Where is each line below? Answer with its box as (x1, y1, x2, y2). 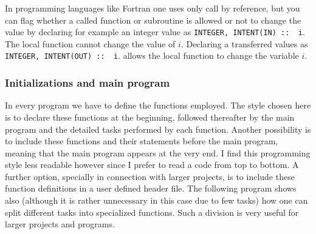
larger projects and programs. (5, 218, 115, 230)
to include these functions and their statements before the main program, (5, 135, 278, 147)
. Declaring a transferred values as (180, 37, 308, 50)
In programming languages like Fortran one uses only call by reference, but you (5, 2, 300, 14)
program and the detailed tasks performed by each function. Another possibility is (5, 122, 311, 135)
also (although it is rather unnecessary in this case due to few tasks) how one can (5, 194, 308, 207)
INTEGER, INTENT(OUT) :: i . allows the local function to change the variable (5, 49, 299, 62)
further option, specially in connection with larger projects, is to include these (5, 170, 295, 182)
